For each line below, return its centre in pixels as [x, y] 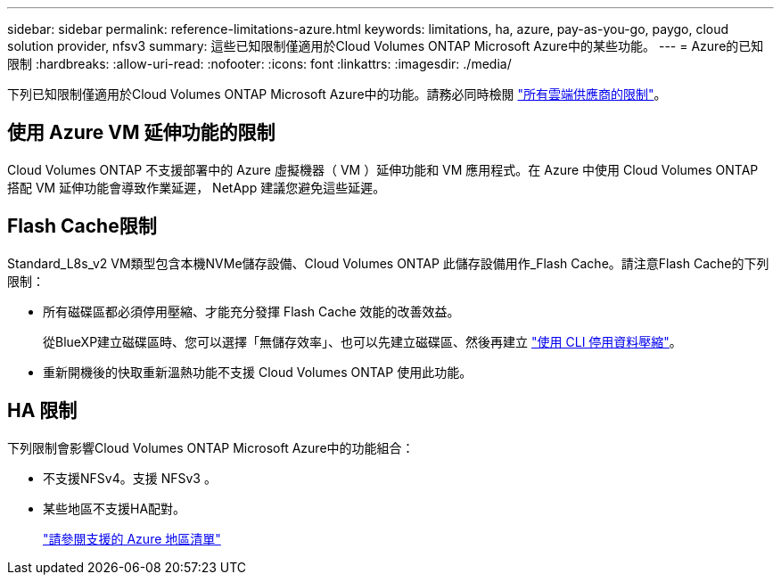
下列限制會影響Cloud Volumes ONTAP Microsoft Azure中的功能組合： [211, 447]
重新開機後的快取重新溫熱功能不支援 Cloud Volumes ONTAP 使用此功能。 [258, 372]
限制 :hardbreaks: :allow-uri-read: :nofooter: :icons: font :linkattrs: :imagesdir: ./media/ [259, 64]
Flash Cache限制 [82, 226]
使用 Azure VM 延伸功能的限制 [141, 133]
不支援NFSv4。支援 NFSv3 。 [130, 478]
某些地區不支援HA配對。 [115, 508]
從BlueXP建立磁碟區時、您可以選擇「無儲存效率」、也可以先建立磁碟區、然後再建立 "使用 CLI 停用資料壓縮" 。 [362, 341]
